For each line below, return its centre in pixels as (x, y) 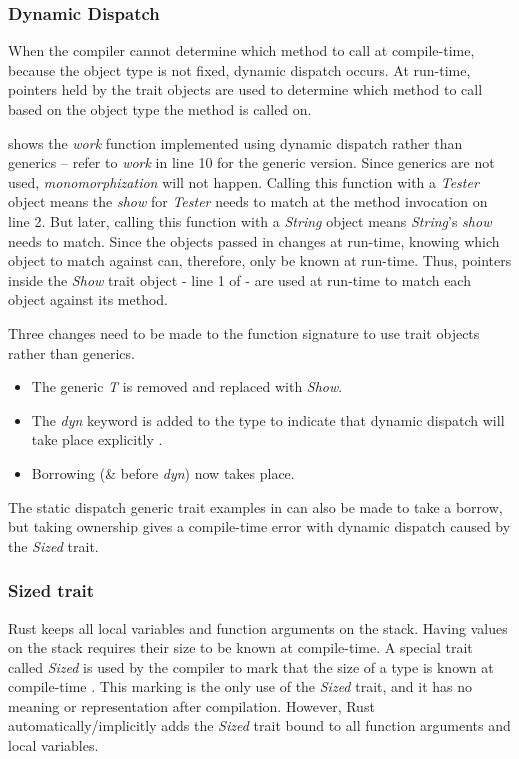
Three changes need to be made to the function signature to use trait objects (244, 332)
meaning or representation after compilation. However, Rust (191, 705)
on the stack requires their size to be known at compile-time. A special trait (240, 647)
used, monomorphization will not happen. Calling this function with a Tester (243, 181)
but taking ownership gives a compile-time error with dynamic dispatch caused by (259, 526)
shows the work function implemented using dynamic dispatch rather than (235, 142)
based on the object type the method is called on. (160, 109)
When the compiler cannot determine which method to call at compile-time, (241, 50)
